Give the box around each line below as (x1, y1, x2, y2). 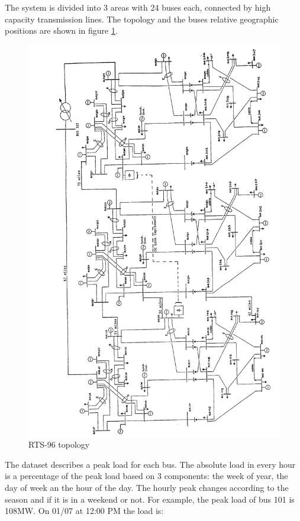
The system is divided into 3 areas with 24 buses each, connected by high (5, 1, 271, 13)
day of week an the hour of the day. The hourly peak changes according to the (5, 481, 289, 493)
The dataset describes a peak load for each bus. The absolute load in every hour (5, 458, 296, 470)
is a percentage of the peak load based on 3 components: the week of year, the (5, 470, 288, 482)
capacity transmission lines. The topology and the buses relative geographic (5, 12, 279, 25)
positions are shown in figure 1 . (5, 24, 118, 37)
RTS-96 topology (28, 438, 90, 451)
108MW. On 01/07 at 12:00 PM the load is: (5, 504, 164, 517)
